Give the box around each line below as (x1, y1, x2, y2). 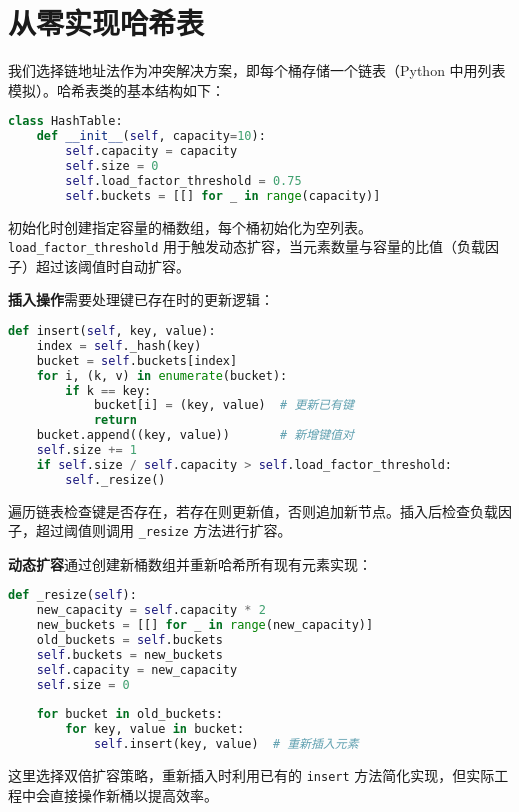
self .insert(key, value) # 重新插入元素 (93, 737, 359, 752)
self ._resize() (65, 472, 166, 487)
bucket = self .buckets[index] (36, 353, 238, 368)
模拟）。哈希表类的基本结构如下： (8, 79, 225, 100)
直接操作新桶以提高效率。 (49, 784, 218, 805)
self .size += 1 (36, 443, 137, 457)
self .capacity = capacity (65, 144, 238, 159)
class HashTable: (8, 114, 123, 129)
